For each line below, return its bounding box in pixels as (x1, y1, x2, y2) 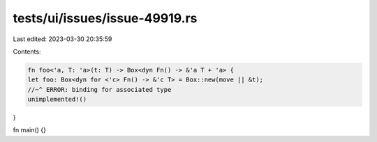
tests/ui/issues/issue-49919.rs (13, 10, 198, 26)
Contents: (13, 47, 41, 56)
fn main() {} (13, 126, 47, 134)
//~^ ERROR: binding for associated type (27, 86, 172, 93)
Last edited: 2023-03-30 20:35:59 (13, 35, 112, 43)
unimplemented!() (27, 95, 87, 104)
